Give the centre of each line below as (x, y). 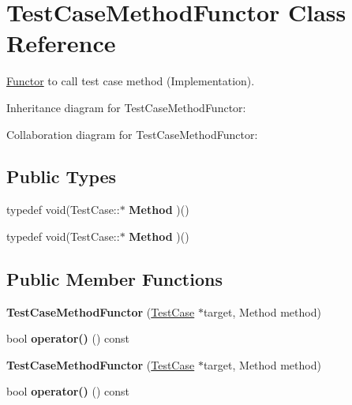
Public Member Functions (114, 278)
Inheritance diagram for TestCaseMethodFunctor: (126, 107)
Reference (61, 43)
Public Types (62, 176)
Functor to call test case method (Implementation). (131, 81)
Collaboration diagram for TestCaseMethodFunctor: (132, 134)
